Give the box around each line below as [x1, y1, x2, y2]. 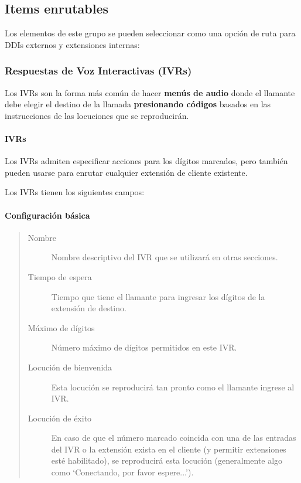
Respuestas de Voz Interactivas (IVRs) [5, 63, 192, 78]
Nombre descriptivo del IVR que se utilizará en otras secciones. [51, 251, 278, 263]
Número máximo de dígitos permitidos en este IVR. [51, 341, 237, 353]
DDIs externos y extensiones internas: [5, 38, 140, 50]
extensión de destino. [51, 302, 126, 314]
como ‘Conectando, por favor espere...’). [51, 466, 194, 478]
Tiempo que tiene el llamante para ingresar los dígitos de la [51, 290, 265, 302]
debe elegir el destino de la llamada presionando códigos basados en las [5, 98, 271, 110]
